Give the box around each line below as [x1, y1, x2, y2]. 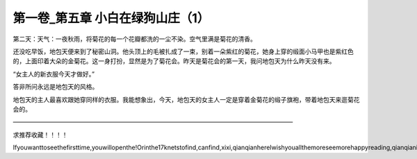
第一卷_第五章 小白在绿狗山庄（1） [13, 10, 210, 26]
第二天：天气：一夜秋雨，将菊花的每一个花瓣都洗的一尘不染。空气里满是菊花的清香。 [13, 35, 256, 43]
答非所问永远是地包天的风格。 [13, 83, 99, 91]
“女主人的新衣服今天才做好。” [13, 69, 95, 78]
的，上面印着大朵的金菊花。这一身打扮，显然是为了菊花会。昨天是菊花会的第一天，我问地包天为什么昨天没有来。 [13, 57, 336, 65]
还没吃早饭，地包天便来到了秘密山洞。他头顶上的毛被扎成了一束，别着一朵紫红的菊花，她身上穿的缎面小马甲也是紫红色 [13, 47, 354, 56]
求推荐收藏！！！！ [13, 131, 68, 139]
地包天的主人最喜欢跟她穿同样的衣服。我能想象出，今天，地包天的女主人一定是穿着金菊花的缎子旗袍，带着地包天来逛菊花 [13, 95, 360, 103]
